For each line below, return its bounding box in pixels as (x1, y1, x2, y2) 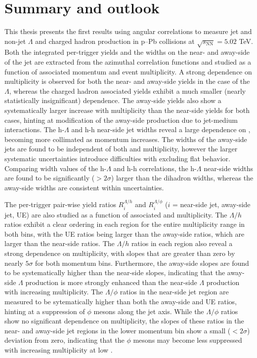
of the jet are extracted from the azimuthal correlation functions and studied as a (4, 57, 251, 67)
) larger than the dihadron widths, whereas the (111, 173, 254, 183)
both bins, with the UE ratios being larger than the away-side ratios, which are (4, 228, 245, 239)
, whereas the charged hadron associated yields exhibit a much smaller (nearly (9, 85, 246, 96)
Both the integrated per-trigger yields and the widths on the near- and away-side (4, 47, 250, 57)
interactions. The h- (4, 124, 65, 135)
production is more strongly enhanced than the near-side (25, 277, 197, 287)
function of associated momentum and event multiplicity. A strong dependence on (4, 66, 252, 76)
